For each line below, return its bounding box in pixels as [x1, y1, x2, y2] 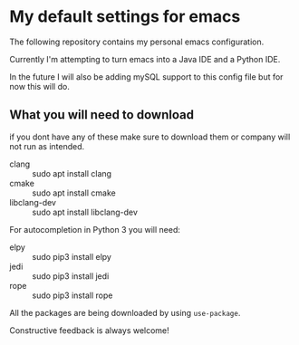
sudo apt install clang [32, 168, 111, 178]
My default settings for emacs [9, 6, 241, 27]
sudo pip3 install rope [32, 290, 113, 301]
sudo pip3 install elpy [32, 251, 111, 262]
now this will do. [9, 81, 70, 91]
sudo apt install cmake [32, 187, 116, 198]
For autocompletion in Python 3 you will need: [9, 224, 181, 235]
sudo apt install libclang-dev [32, 206, 139, 217]
